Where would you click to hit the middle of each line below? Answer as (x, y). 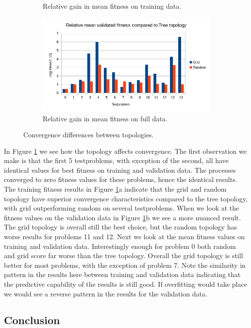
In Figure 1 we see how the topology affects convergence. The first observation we (125, 151)
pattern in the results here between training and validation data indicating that (122, 274)
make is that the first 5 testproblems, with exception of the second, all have (116, 160)
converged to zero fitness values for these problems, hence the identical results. (121, 179)
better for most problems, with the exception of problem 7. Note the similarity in (125, 265)
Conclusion (32, 320)
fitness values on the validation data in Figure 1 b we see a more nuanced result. (122, 217)
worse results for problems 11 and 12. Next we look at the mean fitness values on (125, 237)
